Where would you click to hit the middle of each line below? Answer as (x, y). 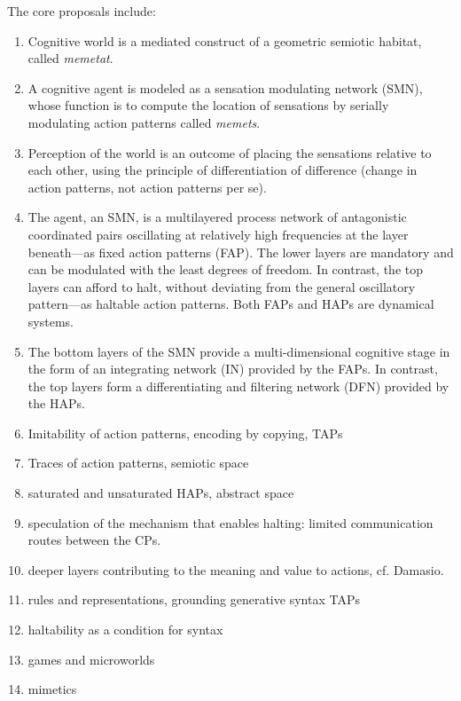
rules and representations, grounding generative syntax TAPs (194, 599)
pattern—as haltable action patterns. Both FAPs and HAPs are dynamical (231, 304)
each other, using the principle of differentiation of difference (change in (223, 170)
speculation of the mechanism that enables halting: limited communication (230, 522)
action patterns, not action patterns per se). (147, 187)
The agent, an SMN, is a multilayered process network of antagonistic (217, 217)
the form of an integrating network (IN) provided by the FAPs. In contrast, (233, 369)
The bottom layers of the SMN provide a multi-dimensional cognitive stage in (239, 351)
